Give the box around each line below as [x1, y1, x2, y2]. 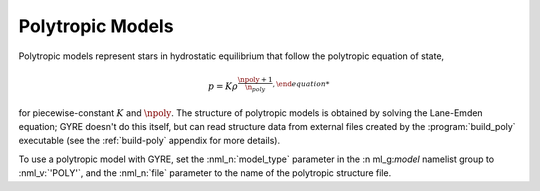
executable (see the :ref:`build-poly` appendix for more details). [18, 135, 280, 147]
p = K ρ [208, 81, 239, 92]
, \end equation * [272, 79, 330, 89]
